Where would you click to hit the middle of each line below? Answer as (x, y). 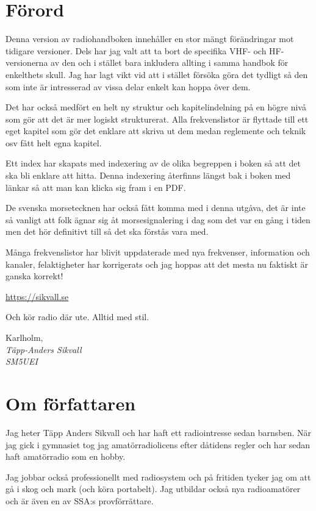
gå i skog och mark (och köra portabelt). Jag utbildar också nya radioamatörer (153, 489)
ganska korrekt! (34, 276)
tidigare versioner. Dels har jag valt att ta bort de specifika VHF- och (136, 50)
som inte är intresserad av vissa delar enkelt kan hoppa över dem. (128, 86)
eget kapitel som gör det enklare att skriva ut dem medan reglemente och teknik (156, 131)
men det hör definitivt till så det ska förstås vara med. (107, 231)
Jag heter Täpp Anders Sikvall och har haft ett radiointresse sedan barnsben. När (159, 432)
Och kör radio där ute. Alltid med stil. (77, 317)
